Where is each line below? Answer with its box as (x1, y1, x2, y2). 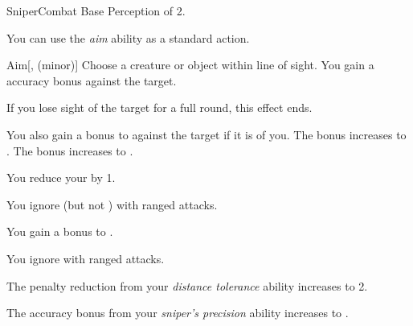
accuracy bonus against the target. (6, 72, 177, 89)
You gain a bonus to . (6, 223, 113, 240)
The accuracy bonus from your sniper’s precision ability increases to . (6, 304, 349, 321)
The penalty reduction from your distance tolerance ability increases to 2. (6, 277, 368, 294)
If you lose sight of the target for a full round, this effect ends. (6, 99, 313, 116)
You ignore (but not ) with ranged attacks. (6, 196, 218, 213)
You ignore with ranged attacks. (6, 250, 165, 266)
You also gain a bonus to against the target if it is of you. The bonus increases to (6, 126, 407, 142)
